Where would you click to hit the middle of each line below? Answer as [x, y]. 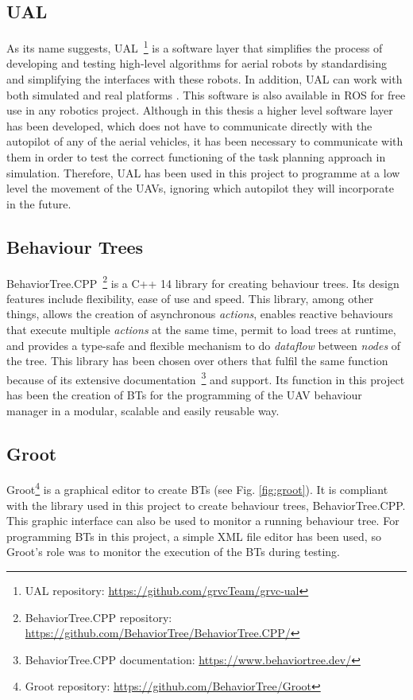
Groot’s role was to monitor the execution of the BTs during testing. [173, 552]
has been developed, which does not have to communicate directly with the [189, 125]
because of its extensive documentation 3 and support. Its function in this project [206, 378]
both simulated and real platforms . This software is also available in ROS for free [206, 94]
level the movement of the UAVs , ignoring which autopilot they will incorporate [200, 188]
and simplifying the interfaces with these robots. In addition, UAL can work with [205, 79]
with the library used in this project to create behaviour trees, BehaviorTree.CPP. [206, 505]
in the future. [39, 203]
